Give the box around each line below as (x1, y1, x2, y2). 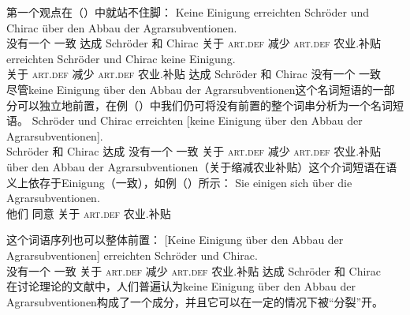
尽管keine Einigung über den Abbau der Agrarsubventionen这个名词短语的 (6, 81, 373, 97)
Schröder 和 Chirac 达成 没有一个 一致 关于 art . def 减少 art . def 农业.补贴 (6, 143, 382, 159)
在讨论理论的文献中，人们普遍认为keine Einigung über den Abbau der (6, 278, 356, 294)
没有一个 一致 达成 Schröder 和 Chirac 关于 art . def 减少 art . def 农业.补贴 (6, 35, 382, 51)
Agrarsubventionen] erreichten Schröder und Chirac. (6, 246, 258, 263)
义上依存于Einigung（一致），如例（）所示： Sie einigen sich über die (6, 174, 352, 190)
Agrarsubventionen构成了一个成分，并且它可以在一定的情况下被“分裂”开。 (6, 293, 384, 309)
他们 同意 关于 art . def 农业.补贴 (6, 204, 171, 221)
